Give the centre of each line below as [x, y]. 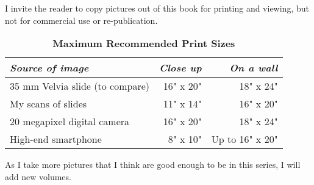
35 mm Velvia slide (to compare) [80, 86]
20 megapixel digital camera [70, 122]
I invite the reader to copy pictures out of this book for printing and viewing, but [157, 8]
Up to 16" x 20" [244, 139]
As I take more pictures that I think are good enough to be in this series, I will [153, 165]
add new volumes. [38, 176]
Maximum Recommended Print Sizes [144, 43]
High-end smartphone [56, 139]
